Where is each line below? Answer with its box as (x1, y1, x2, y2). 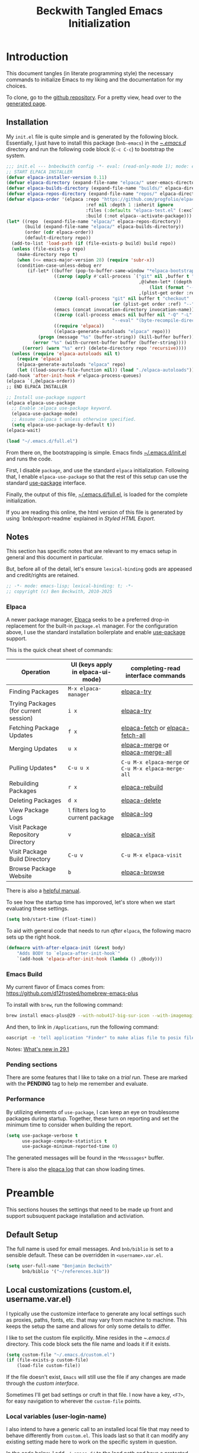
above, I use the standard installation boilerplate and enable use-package (6, 629, 185, 636)
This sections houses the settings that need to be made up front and (6, 1206, 174, 1213)
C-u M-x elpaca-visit (121, 852, 182, 859)
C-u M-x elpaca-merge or (121, 758, 190, 766)
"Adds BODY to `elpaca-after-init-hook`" (17, 950, 120, 956)
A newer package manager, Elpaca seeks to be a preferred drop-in (6, 616, 169, 623)
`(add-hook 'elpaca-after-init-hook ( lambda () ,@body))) (17, 956, 163, 962)
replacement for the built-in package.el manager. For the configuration (6, 622, 178, 629)
